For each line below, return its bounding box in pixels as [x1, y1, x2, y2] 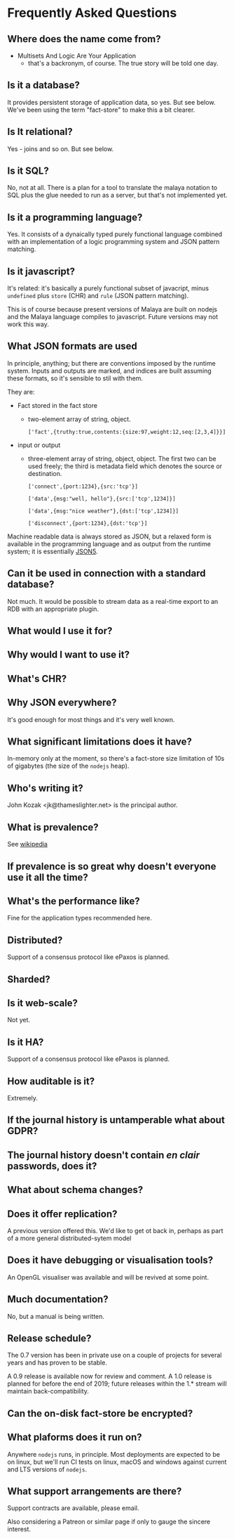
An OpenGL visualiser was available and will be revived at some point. [7, 1273, 209, 1281]
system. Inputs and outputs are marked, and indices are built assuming [7, 366, 212, 375]
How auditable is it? [7, 1075, 95, 1087]
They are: [7, 387, 35, 396]
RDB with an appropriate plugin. [7, 605, 99, 613]
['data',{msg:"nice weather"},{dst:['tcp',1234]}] [27, 508, 179, 515]
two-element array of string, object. [27, 415, 131, 423]
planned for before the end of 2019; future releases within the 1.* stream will [7, 1379, 227, 1388]
